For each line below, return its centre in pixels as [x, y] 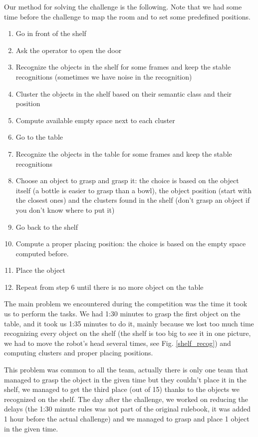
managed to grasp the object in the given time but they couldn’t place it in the [125, 379]
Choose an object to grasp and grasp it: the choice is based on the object [127, 180]
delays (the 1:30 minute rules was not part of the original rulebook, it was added [127, 409]
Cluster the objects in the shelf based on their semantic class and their [124, 93]
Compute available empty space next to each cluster [95, 120]
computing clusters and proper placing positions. [79, 353]
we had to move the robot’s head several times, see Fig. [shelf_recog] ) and [118, 343]
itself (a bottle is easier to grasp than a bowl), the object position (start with [134, 190]
